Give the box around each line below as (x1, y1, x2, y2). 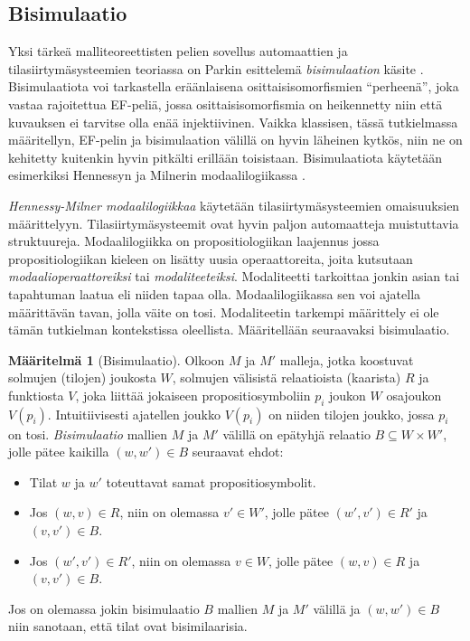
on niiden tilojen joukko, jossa (268, 404, 435, 423)
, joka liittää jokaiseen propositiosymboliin (75, 385, 311, 404)
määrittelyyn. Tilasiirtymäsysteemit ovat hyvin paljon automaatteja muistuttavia (8, 213, 459, 232)
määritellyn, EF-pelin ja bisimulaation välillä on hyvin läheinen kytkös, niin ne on (8, 130, 463, 149)
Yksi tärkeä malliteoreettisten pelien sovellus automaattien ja (8, 42, 348, 61)
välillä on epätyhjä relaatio (222, 424, 371, 443)
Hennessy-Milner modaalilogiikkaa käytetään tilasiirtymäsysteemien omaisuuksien (8, 195, 460, 214)
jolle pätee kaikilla (8, 442, 109, 461)
